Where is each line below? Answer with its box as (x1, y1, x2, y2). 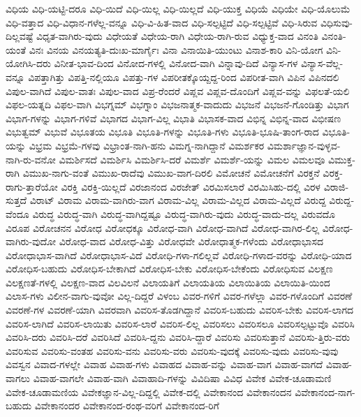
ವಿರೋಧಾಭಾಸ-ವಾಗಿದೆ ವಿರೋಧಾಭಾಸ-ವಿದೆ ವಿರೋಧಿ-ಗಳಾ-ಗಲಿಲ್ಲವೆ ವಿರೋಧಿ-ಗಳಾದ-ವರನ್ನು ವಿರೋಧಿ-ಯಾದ (6, 247, 352, 262)
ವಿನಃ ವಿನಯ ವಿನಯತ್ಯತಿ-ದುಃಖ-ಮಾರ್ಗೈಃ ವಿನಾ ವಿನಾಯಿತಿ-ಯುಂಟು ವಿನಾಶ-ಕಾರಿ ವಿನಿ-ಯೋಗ (29, 42, 323, 57)
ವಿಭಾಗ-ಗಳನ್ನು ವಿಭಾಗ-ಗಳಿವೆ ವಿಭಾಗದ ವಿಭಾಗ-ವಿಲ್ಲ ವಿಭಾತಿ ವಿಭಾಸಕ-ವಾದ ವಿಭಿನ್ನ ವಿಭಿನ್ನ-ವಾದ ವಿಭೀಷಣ (6, 110, 341, 125)
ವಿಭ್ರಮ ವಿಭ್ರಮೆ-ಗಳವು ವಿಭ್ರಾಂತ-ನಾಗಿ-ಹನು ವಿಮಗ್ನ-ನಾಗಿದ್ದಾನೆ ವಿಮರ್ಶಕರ (29, 138, 265, 152)
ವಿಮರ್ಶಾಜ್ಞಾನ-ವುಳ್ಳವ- (267, 138, 341, 152)
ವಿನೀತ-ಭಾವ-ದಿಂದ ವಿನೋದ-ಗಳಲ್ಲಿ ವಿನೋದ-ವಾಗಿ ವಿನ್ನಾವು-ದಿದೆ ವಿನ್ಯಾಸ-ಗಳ (54, 56, 298, 71)
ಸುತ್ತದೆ (6, 193, 27, 207)
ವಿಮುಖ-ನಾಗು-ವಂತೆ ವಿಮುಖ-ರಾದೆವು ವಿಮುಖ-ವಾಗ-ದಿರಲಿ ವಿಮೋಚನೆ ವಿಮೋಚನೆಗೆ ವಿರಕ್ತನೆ (22, 166, 320, 180)
